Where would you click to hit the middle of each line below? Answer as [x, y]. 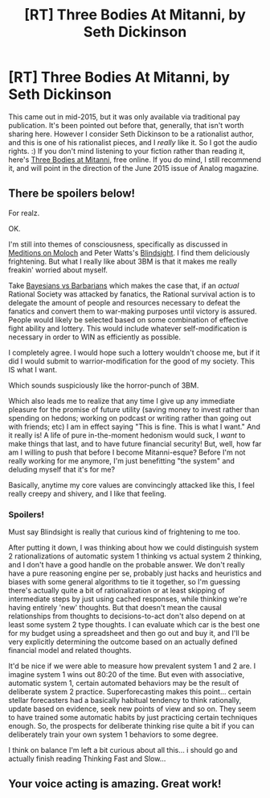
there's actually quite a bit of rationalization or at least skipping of [117, 591]
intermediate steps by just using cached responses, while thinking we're [128, 599]
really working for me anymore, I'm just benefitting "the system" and [122, 460]
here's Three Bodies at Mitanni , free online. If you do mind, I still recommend [135, 160]
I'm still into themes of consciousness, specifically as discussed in [118, 244]
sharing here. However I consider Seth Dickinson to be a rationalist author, [131, 134]
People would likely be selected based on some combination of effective [129, 319]
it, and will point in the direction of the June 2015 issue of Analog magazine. [134, 168]
